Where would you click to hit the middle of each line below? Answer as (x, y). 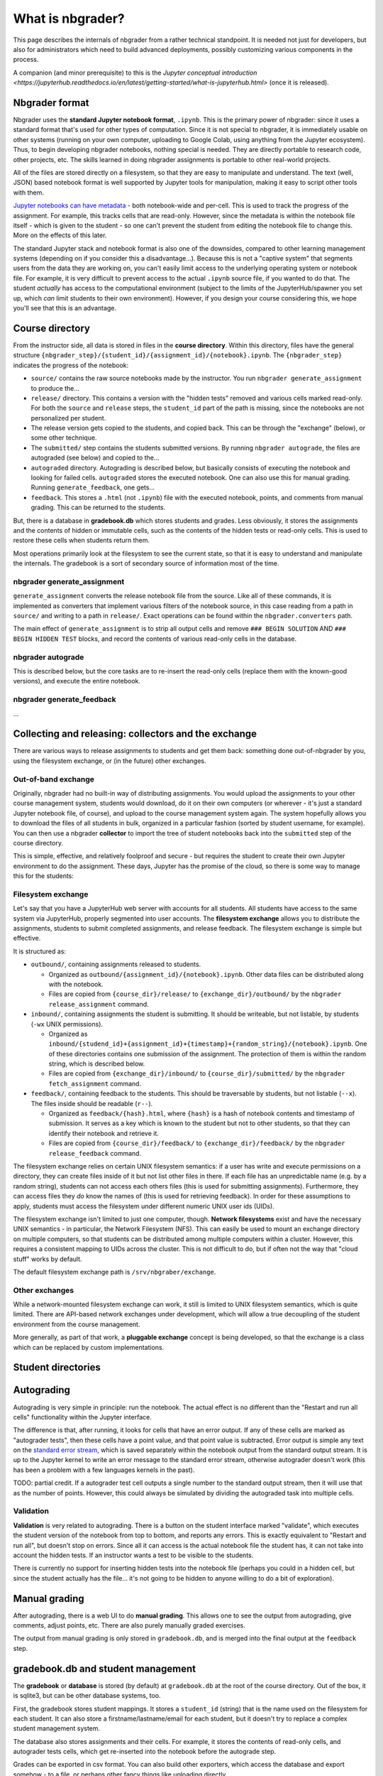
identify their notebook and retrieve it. (104, 1133)
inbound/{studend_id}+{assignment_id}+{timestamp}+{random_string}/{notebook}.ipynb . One (208, 1044)
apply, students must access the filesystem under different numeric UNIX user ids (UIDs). (144, 1206)
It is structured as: (40, 951)
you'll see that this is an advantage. (65, 308)
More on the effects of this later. (60, 235)
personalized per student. (68, 418)
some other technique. (64, 438)
